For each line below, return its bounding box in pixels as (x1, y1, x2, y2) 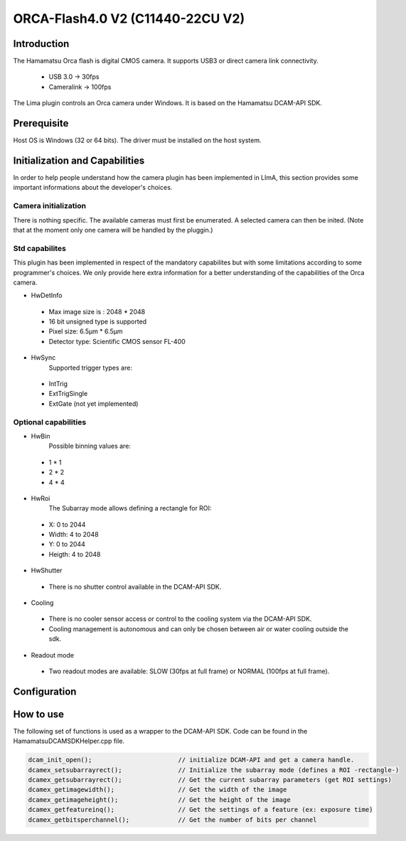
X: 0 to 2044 (48, 520, 86, 529)
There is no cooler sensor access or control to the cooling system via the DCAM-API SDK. (48, 615, 312, 623)
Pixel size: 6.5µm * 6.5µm (48, 327, 124, 336)
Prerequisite (13, 117, 69, 129)
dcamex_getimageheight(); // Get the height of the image (28, 796, 291, 803)
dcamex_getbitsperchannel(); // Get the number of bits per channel (28, 815, 317, 824)
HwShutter (31, 566, 63, 575)
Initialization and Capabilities (13, 154, 145, 166)
